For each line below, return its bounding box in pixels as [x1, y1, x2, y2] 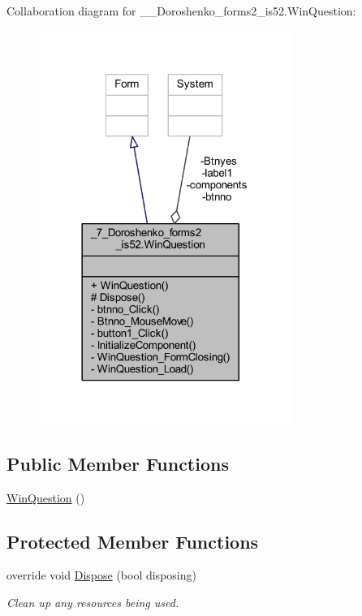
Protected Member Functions [6, 528, 259, 554]
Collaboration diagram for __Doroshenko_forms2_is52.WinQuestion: [6, 2, 356, 19]
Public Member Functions [6, 450, 229, 476]
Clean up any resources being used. [6, 594, 179, 611]
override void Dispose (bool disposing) [6, 566, 196, 584]
